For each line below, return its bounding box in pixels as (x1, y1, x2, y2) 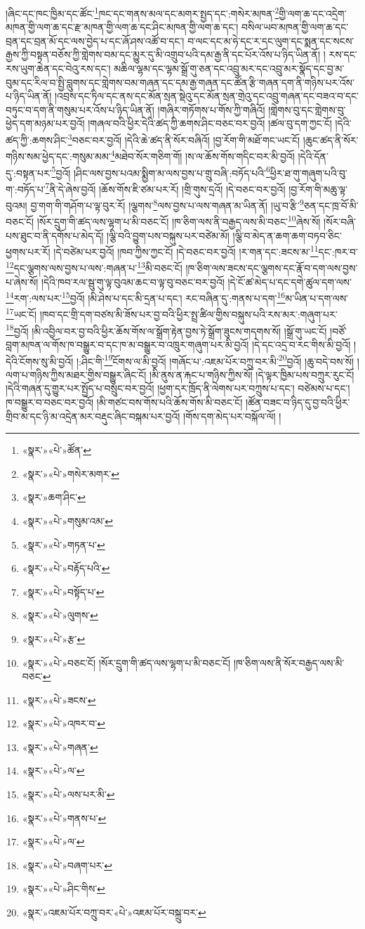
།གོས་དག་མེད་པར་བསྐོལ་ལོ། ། (183, 408, 281, 423)
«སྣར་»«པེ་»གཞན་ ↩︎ (22, 739, 98, 754)
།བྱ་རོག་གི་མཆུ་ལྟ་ (288, 181, 348, 196)
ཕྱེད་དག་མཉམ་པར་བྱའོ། (6, 116, 85, 131)
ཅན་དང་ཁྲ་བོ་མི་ (303, 197, 359, 212)
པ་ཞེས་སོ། (6, 274, 39, 289)
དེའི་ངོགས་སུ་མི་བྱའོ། (6, 353, 74, 368)
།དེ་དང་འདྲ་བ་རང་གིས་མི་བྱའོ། (251, 337, 351, 351)
